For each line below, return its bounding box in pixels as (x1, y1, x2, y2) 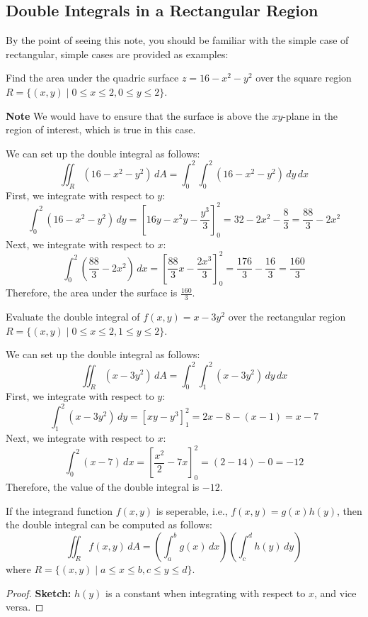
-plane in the (282, 108, 338, 123)
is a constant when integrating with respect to (105, 585, 306, 600)
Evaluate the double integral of (6, 309, 140, 324)
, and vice (314, 585, 357, 600)
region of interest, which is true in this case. (6, 122, 196, 137)
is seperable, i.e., (156, 503, 228, 518)
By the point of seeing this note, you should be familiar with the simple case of (6, 33, 349, 48)
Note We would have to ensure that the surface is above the (6, 108, 269, 123)
